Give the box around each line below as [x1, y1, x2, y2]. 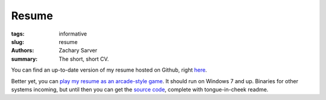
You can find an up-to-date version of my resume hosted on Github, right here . [11, 66, 208, 73]
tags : [11, 30, 25, 37]
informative [59, 30, 88, 37]
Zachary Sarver [59, 47, 98, 54]
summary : [11, 55, 38, 63]
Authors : [11, 47, 34, 54]
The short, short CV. [59, 55, 109, 63]
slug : [11, 38, 24, 45]
